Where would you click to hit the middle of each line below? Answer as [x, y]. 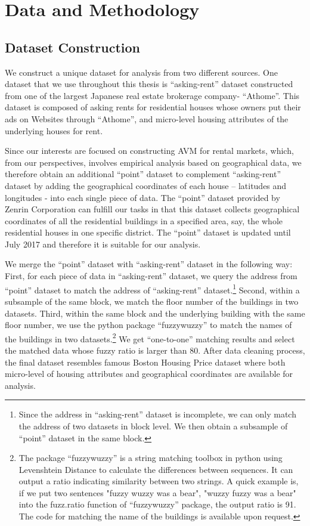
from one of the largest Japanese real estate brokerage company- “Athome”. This [152, 95]
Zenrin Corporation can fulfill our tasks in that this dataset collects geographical [152, 209]
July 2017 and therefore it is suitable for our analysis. [103, 244]
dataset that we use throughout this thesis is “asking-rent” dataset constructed [149, 84]
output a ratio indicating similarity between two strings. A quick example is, [159, 481]
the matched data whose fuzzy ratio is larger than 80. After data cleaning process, [155, 350]
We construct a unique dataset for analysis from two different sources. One [141, 72]
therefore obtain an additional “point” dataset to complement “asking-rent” [143, 174]
